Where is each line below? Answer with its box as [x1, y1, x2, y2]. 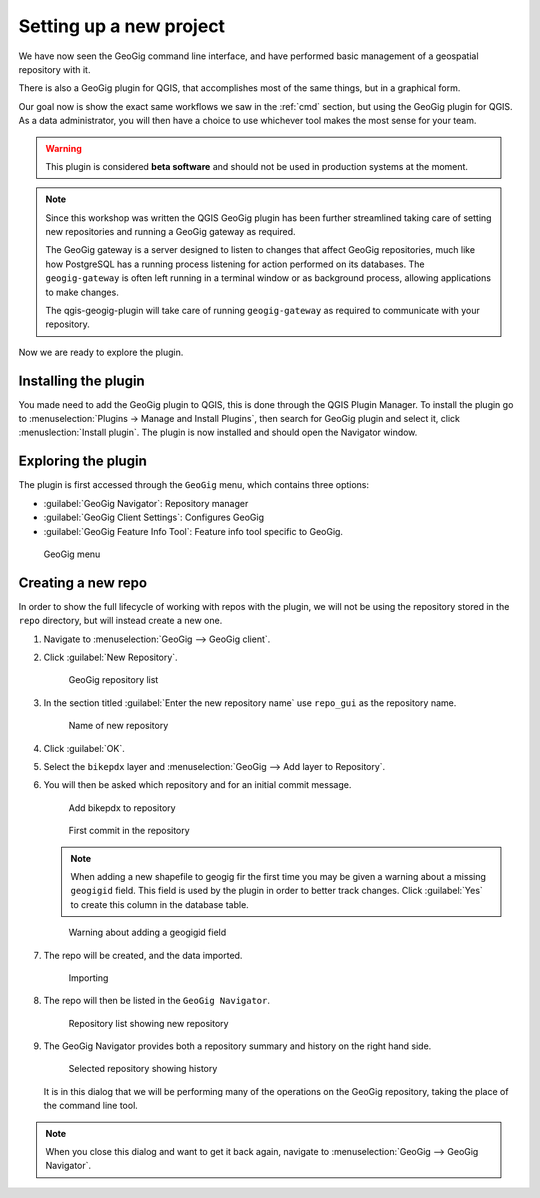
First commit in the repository [68, 825, 190, 837]
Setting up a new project [18, 15, 225, 37]
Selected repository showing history [68, 1063, 218, 1075]
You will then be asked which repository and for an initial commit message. [43, 779, 352, 791]
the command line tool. [43, 1100, 139, 1112]
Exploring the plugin [18, 453, 147, 470]
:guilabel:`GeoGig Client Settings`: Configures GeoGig [43, 511, 265, 524]
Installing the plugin [18, 372, 145, 389]
